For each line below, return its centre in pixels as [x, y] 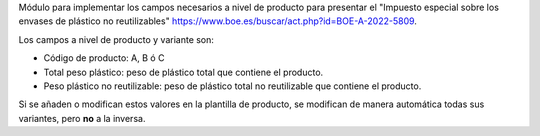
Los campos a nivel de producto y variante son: [116, 39]
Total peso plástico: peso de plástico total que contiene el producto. [183, 72]
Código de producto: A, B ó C [104, 58]
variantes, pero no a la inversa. [82, 118]
